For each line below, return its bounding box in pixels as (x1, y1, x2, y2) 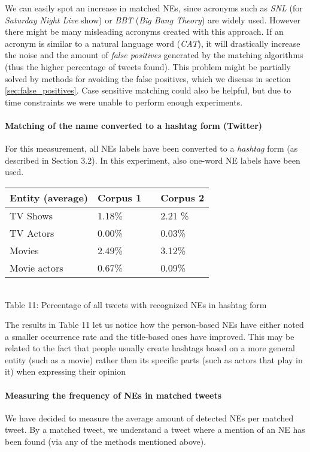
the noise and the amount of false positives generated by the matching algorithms (5, 49, 303, 61)
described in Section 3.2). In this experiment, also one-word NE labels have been (5, 153, 300, 166)
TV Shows (10, 208, 53, 222)
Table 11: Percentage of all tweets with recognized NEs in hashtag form (5, 298, 267, 311)
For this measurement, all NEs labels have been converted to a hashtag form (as (5, 142, 298, 155)
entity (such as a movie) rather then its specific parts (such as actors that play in (5, 353, 303, 366)
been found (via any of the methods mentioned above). (5, 435, 206, 448)
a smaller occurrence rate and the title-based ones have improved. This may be (5, 330, 294, 342)
